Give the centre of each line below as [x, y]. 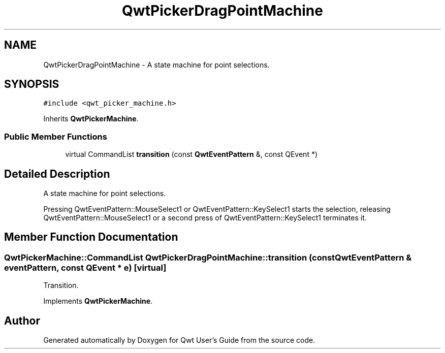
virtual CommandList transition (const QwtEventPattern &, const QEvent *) [192, 154]
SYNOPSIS [32, 84]
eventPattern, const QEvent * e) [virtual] [85, 267]
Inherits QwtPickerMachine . [91, 119]
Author [22, 320]
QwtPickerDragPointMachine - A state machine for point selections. [156, 65]
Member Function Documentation [91, 237]
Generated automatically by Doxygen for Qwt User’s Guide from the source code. [179, 340]
